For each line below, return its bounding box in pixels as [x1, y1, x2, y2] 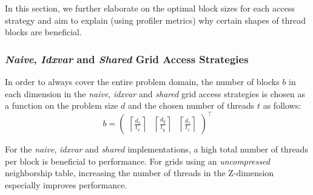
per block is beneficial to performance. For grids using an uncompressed [5, 154, 270, 167]
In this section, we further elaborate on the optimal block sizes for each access [5, 2, 295, 14]
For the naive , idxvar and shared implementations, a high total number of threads [5, 143, 308, 156]
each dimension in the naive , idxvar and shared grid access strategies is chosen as [5, 87, 305, 100]
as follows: [263, 99, 301, 112]
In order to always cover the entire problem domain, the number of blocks [5, 75, 280, 87]
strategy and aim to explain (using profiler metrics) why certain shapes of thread [5, 13, 306, 26]
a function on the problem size [5, 99, 118, 112]
